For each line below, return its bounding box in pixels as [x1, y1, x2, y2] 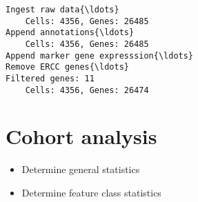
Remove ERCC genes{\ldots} [6, 62, 129, 72]
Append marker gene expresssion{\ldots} [6, 50, 194, 61]
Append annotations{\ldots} [6, 28, 135, 38]
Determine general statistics [21, 162, 140, 176]
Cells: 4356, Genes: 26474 [25, 85, 149, 95]
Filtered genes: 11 [6, 73, 95, 83]
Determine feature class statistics [21, 185, 161, 199]
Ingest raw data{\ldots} [6, 5, 119, 14]
